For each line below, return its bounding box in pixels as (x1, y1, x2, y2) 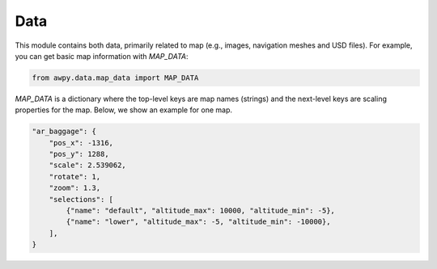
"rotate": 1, (49, 172, 101, 181)
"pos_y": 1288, (49, 149, 109, 159)
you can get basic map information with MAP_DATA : (15, 51, 189, 61)
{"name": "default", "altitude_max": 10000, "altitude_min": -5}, (66, 206, 336, 216)
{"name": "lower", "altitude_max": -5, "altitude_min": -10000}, (66, 217, 331, 226)
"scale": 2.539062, (49, 161, 127, 170)
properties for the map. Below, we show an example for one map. (15, 105, 233, 115)
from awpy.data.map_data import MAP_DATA (32, 73, 199, 82)
